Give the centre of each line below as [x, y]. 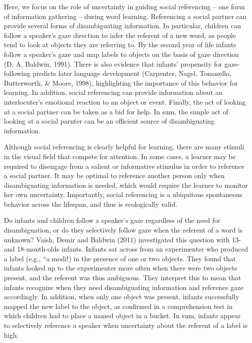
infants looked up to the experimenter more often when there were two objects [121, 268]
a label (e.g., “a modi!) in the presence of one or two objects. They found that [120, 258]
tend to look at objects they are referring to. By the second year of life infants [120, 45]
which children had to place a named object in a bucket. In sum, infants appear [122, 316]
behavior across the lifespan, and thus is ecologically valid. [91, 204]
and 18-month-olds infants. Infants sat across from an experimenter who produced [126, 249]
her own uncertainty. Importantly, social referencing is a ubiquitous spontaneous [123, 194]
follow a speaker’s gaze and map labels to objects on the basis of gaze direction [121, 54]
